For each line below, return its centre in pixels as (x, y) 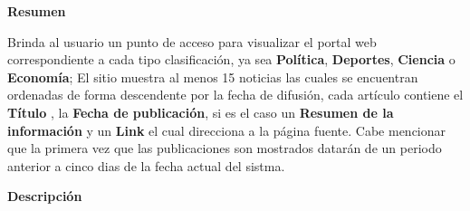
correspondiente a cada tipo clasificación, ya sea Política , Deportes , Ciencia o (231, 59)
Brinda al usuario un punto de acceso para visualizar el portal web (192, 41)
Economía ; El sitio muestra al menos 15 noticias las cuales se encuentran (213, 77)
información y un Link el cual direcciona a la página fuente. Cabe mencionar (227, 130)
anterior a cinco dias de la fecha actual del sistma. (146, 165)
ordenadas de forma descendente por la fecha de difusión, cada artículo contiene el (235, 95)
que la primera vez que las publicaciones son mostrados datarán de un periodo (225, 148)
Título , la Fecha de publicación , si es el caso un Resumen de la (201, 112)
